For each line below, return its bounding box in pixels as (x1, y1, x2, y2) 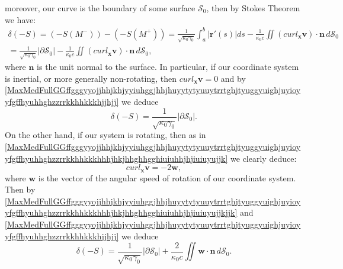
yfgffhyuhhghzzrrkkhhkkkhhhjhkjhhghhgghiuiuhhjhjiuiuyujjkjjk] (5, 206, 238, 219)
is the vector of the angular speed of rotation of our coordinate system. (38, 171, 296, 184)
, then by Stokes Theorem (206, 2, 300, 14)
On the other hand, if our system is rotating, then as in (5, 129, 206, 141)
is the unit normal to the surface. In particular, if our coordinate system (37, 60, 299, 73)
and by (220, 72, 246, 84)
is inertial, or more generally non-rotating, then (5, 72, 177, 84)
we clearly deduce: (230, 152, 297, 164)
